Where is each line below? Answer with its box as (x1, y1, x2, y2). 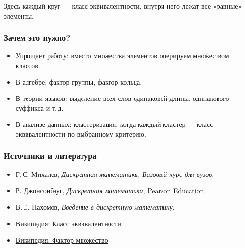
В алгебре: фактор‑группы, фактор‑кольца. (15, 76, 142, 87)
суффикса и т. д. (15, 102, 64, 113)
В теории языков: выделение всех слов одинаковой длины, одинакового (15, 93, 229, 103)
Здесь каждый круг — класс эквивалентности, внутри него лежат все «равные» (4, 1, 242, 11)
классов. (15, 60, 40, 70)
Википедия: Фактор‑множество (15, 235, 108, 245)
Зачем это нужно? (4, 31, 71, 44)
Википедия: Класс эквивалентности (15, 218, 121, 228)
